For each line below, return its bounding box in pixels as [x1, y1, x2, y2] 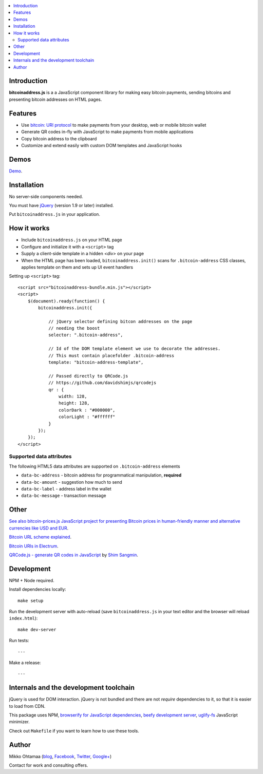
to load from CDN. [9, 703, 46, 709]
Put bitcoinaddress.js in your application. [9, 211, 100, 217]
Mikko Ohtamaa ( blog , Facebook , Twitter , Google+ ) [9, 753, 112, 759]
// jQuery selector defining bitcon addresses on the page [48, 319, 192, 324]
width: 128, [58, 394, 87, 399]
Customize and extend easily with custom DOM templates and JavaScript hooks [21, 142, 182, 148]
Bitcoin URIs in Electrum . [9, 543, 58, 549]
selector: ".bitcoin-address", [48, 332, 123, 338]
